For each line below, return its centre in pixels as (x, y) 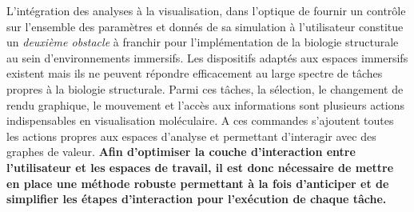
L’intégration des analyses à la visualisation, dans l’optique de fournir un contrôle (206, 10)
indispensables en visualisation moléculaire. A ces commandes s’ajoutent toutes (200, 120)
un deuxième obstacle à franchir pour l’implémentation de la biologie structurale (203, 42)
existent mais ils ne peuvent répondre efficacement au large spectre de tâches (195, 73)
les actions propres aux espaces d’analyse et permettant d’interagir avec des (191, 136)
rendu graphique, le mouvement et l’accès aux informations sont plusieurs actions (206, 104)
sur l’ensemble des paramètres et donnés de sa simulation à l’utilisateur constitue (205, 26)
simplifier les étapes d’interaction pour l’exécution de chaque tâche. (197, 199)
